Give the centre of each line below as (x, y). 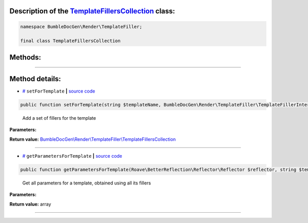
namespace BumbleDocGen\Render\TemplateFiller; (81, 26)
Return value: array (30, 204)
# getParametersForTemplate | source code (72, 156)
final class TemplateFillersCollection (70, 41)
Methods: (25, 57)
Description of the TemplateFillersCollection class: (92, 11)
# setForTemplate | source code (59, 91)
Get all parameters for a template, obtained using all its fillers (87, 183)
